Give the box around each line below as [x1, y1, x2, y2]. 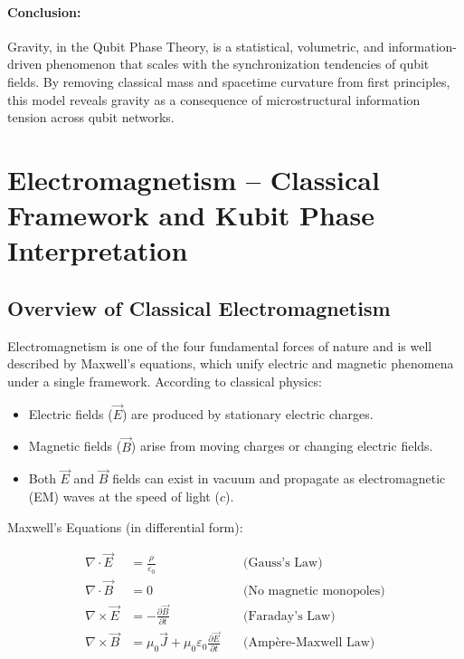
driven [7, 54, 43, 73]
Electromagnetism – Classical [7, 160, 380, 197]
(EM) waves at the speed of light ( [28, 486, 220, 505]
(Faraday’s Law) [242, 609, 336, 623]
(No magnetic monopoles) [242, 584, 385, 597]
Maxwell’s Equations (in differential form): [7, 517, 243, 536]
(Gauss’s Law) [242, 557, 323, 570]
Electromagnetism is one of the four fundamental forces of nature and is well [7, 336, 432, 355]
